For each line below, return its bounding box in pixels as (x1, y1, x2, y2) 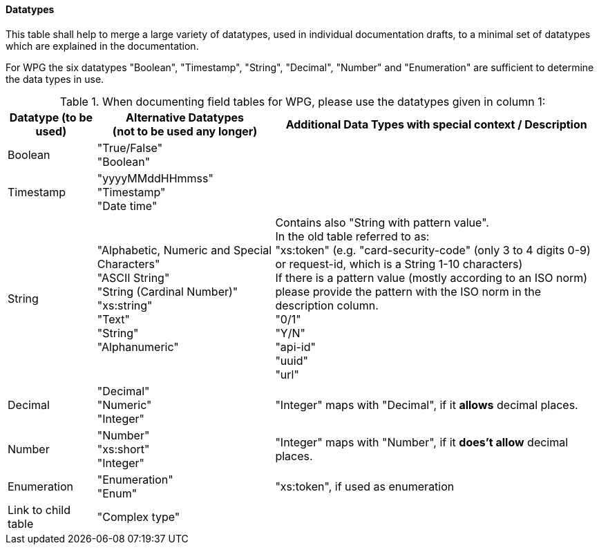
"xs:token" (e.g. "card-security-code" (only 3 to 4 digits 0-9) (275, 243, 591, 257)
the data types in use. (6, 73, 104, 85)
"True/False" (97, 140, 163, 155)
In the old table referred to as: (275, 229, 430, 243)
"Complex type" (97, 509, 180, 524)
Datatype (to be (9, 110, 93, 124)
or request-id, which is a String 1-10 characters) (275, 256, 523, 271)
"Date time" (97, 198, 158, 213)
